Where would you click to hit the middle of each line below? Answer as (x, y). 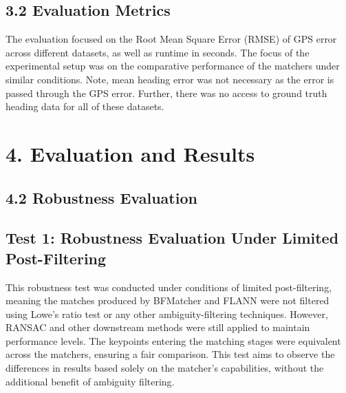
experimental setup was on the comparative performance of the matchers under (173, 66)
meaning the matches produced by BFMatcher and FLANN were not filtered (167, 300)
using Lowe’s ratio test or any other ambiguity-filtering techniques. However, (167, 314)
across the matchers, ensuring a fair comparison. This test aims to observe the (170, 354)
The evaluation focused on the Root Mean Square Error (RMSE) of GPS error (171, 39)
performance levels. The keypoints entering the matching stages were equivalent (173, 340)
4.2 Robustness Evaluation (101, 197)
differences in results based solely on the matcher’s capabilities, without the (165, 368)
